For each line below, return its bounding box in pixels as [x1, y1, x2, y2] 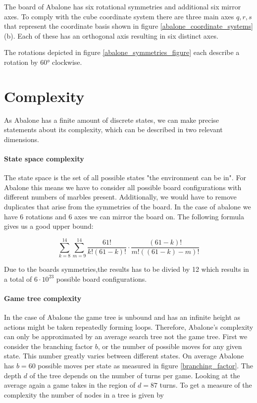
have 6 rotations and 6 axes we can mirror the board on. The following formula [4, 211, 244, 221]
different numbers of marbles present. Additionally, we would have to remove [4, 192, 237, 202]
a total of [4, 273, 32, 284]
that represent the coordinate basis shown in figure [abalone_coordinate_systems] [4, 21, 253, 31]
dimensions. [4, 134, 39, 144]
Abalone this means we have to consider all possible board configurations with [4, 182, 242, 192]
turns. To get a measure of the [159, 380, 252, 390]
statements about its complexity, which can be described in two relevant [4, 124, 223, 135]
